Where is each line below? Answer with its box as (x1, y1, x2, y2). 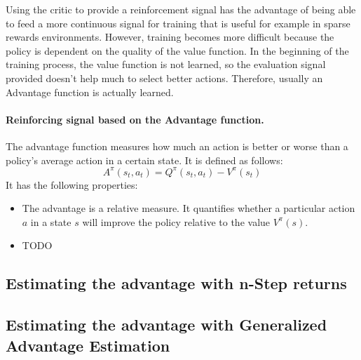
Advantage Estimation (6, 334, 170, 356)
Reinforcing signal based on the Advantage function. (6, 112, 264, 126)
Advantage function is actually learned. (6, 84, 174, 99)
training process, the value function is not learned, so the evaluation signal (6, 57, 326, 72)
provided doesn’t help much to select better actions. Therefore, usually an (6, 70, 323, 85)
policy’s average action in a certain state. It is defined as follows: (6, 152, 283, 167)
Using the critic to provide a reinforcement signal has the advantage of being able (6, 2, 356, 16)
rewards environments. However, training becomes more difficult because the (6, 29, 334, 44)
